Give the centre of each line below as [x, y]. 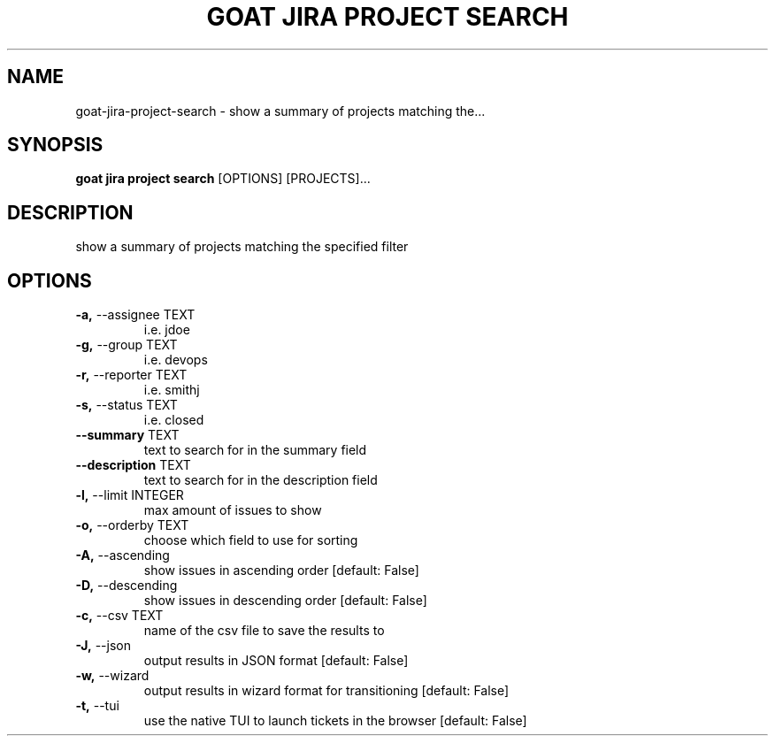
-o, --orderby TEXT [132, 525]
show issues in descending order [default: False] [285, 601]
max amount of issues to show [233, 510]
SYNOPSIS [55, 145]
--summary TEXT [127, 435]
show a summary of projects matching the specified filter [242, 247]
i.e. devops [176, 360]
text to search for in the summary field [255, 450]
